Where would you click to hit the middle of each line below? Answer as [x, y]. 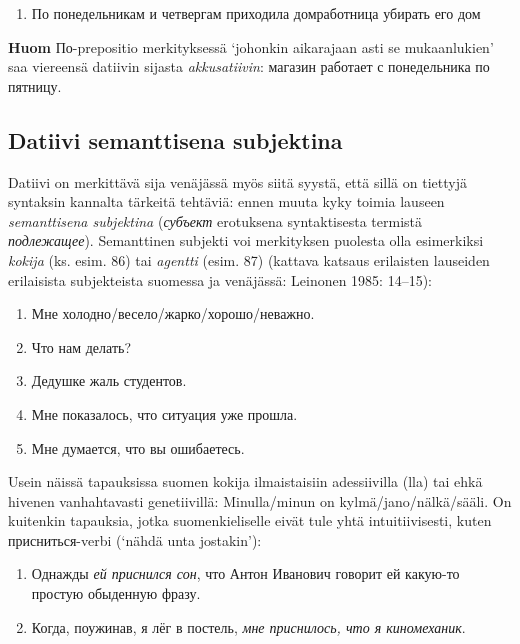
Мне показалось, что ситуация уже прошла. [164, 413]
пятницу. [35, 85]
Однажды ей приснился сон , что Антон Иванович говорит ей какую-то [245, 573]
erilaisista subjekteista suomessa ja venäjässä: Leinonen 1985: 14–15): [220, 279]
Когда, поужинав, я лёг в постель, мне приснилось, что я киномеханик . [248, 626]
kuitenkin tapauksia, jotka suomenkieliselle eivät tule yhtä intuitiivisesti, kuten [250, 520]
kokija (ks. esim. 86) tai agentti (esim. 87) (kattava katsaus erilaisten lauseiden [249, 259]
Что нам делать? [81, 346]
